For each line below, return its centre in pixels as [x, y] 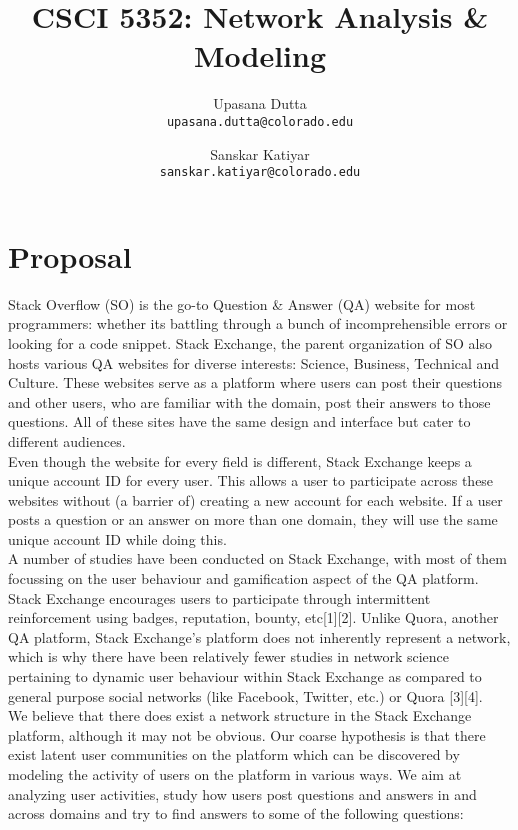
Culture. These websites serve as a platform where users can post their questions [255, 382]
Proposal [70, 255]
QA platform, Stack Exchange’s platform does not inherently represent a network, [259, 636]
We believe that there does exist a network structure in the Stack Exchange [240, 715]
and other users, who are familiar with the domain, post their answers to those [249, 401]
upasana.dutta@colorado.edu [260, 121]
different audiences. [67, 440]
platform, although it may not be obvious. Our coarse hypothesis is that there [247, 734]
